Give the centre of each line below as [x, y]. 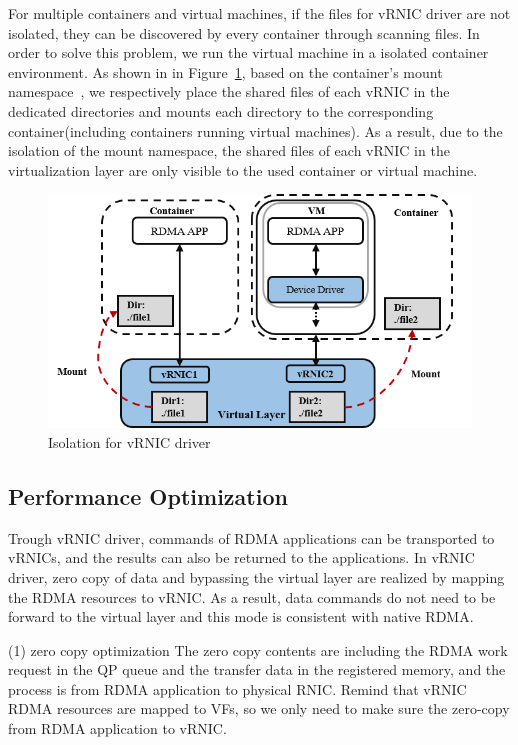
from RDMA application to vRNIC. [117, 728]
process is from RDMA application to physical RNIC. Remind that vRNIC [237, 688]
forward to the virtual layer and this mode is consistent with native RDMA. [241, 616]
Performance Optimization [148, 495]
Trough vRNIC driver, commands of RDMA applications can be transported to [251, 537]
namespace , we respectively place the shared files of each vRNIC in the [229, 91]
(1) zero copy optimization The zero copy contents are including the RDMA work [258, 649]
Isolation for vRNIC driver [129, 441]
